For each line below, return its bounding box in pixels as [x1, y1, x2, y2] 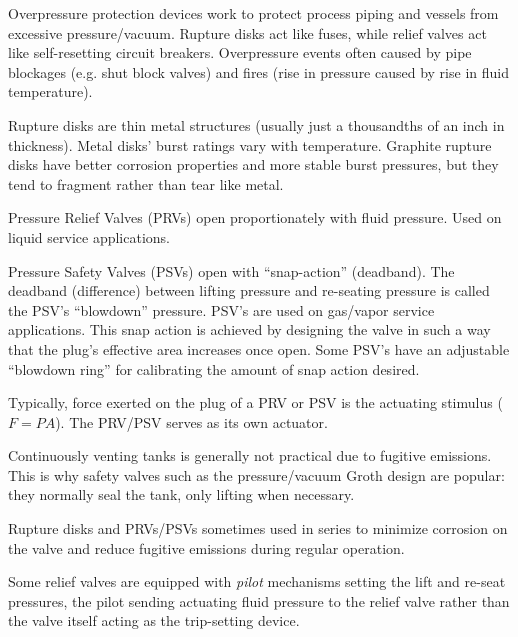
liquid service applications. [8, 226, 170, 247]
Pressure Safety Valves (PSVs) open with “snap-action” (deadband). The [8, 260, 455, 281]
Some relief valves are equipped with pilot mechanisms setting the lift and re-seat [8, 571, 506, 592]
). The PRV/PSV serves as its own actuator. [55, 411, 328, 432]
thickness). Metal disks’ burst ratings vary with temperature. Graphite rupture [8, 134, 492, 155]
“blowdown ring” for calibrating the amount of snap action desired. [8, 358, 420, 379]
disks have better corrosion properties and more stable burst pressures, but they [8, 154, 499, 175]
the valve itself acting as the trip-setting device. [8, 610, 300, 631]
